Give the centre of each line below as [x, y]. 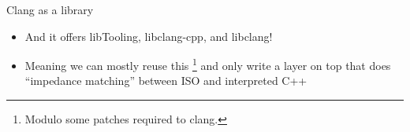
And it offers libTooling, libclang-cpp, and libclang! [149, 36]
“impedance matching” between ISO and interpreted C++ [166, 81]
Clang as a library [50, 9]
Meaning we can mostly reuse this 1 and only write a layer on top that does [208, 64]
